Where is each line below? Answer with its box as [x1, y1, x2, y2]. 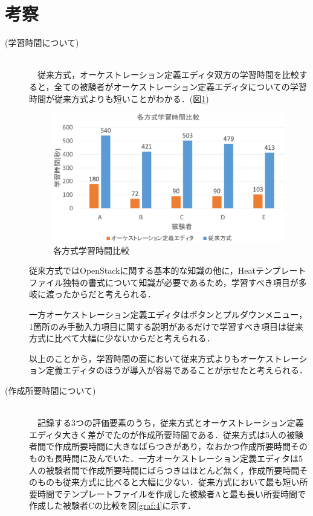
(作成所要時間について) [5, 384, 96, 397]
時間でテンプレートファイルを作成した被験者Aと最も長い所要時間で [37, 487, 306, 500]
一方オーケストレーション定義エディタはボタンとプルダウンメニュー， [29, 308, 308, 321]
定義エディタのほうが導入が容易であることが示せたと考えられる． [45, 364, 308, 376]
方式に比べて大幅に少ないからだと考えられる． [29, 332, 215, 344]
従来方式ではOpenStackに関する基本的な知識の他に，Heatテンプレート [29, 264, 306, 277]
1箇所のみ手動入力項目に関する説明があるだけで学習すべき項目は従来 [29, 320, 304, 332]
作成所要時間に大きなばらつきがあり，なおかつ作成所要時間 [54, 440, 291, 453]
